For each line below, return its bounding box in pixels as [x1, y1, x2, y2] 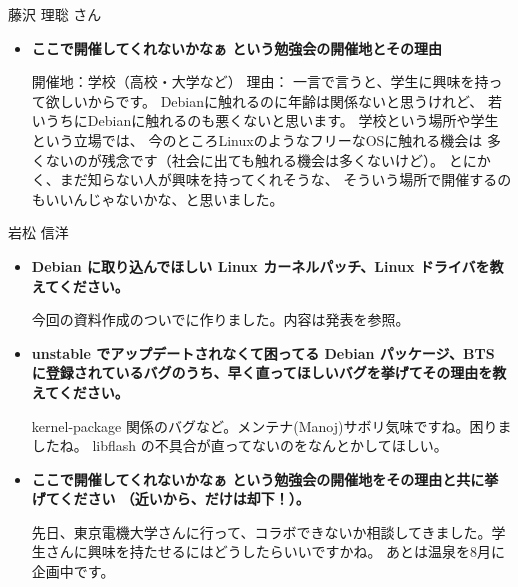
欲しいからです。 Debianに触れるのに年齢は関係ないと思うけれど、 [45, 90, 484, 111]
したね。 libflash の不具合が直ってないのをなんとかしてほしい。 [31, 435, 448, 456]
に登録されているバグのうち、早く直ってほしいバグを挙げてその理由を [31, 362, 493, 383]
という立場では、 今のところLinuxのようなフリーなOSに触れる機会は [31, 129, 483, 150]
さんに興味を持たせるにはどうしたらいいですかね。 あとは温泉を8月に [45, 541, 506, 562]
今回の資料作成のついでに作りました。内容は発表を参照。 [31, 309, 410, 330]
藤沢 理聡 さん [8, 4, 102, 24]
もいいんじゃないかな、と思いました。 [31, 188, 284, 209]
